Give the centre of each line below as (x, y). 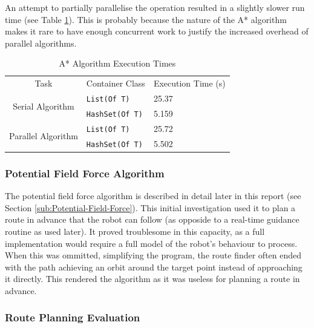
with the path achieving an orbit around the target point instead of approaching (154, 267)
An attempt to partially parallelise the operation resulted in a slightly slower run (155, 7)
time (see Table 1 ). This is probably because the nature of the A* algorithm (146, 19)
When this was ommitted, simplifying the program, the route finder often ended (153, 255)
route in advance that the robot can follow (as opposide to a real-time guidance (152, 219)
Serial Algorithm (44, 106)
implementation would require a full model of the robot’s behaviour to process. (151, 243)
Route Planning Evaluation (73, 317)
